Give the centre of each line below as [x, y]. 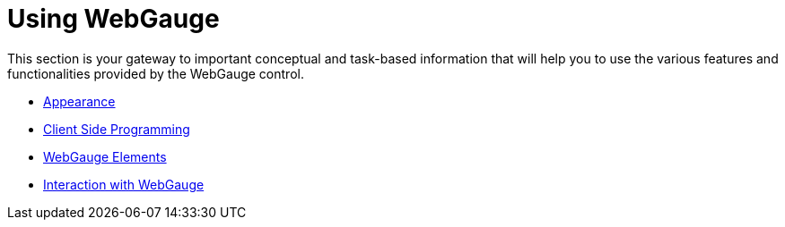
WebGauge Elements [105, 156]
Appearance [79, 101]
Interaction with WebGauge [124, 184]
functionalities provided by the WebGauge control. [156, 73]
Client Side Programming [117, 129]
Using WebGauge [113, 19]
